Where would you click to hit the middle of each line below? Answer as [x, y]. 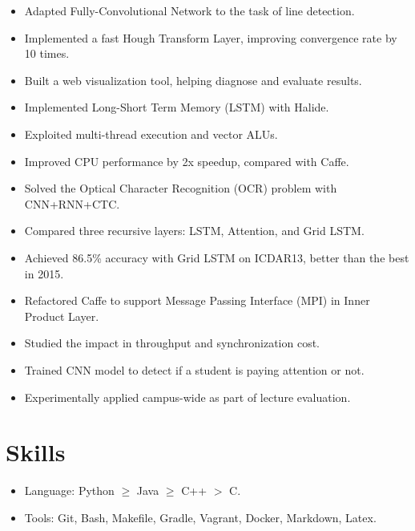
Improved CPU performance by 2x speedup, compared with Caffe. [187, 161]
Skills [36, 452]
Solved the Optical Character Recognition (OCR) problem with [181, 188]
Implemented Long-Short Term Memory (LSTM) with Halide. [177, 107]
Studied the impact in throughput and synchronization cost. [172, 343]
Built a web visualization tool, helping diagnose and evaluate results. [193, 80]
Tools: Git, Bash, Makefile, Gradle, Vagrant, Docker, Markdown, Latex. [200, 517]
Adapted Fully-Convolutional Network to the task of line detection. [189, 10]
